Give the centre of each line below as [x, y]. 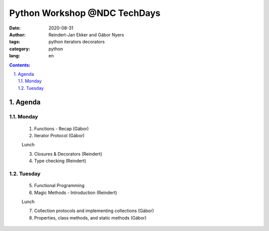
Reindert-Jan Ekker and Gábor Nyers [86, 34]
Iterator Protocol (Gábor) [59, 136]
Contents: [20, 65]
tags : [15, 42]
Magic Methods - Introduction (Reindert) [75, 193]
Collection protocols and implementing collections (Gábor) [94, 211]
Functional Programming [59, 186]
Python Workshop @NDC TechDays [85, 13]
